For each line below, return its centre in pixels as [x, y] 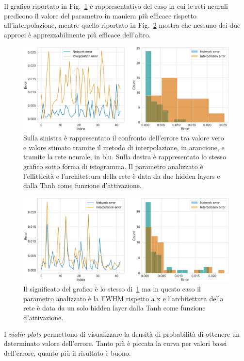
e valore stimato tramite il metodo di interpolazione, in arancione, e [124, 147]
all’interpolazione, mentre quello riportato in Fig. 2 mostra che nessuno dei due [122, 25]
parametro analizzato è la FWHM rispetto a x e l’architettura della [123, 298]
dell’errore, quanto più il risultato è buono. [67, 352]
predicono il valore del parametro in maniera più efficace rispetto [100, 15]
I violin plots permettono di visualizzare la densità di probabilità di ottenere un [122, 334]
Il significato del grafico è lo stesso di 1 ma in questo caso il [112, 289]
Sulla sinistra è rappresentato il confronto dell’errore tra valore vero [124, 138]
